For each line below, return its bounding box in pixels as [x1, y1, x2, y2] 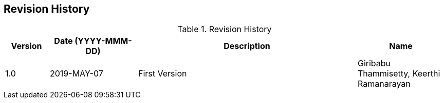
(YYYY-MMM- [75, 36, 132, 46]
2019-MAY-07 [50, 68, 103, 79]
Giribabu [358, 58, 391, 69]
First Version [138, 68, 187, 79]
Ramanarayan [358, 79, 411, 89]
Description [224, 41, 270, 51]
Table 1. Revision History [177, 24, 272, 35]
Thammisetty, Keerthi [358, 68, 440, 79]
